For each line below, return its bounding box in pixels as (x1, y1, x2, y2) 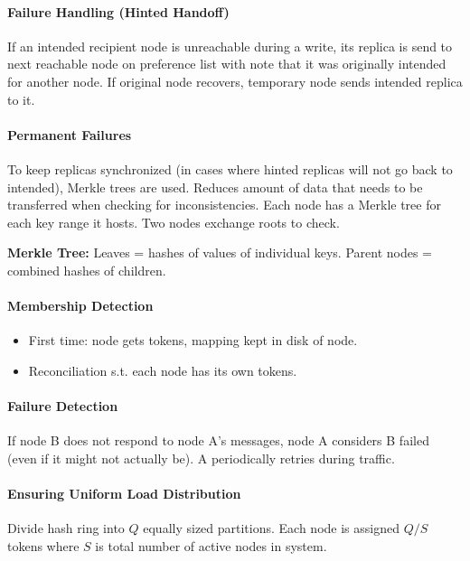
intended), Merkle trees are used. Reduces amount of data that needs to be (7, 177, 423, 196)
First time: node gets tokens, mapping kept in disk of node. (28, 331, 358, 350)
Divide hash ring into (7, 519, 125, 538)
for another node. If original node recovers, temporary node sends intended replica (7, 71, 463, 90)
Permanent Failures (7, 125, 132, 144)
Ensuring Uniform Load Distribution (7, 484, 241, 503)
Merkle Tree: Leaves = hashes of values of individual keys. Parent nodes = (7, 243, 432, 262)
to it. (7, 89, 35, 108)
